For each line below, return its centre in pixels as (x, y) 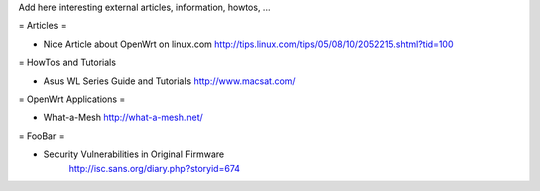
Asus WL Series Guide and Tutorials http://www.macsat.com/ (169, 81)
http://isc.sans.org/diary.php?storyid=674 (154, 168)
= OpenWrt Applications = (72, 99)
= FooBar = (41, 136)
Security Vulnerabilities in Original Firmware (134, 154)
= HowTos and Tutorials (67, 62)
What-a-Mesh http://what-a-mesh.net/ (123, 117)
